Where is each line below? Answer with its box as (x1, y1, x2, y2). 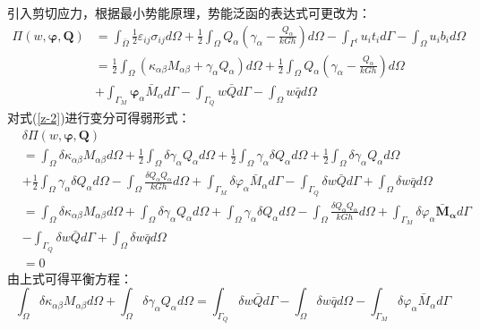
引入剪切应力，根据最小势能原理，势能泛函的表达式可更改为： (7, 4, 371, 21)
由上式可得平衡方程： (7, 268, 133, 287)
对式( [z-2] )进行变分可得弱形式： (7, 108, 191, 127)
